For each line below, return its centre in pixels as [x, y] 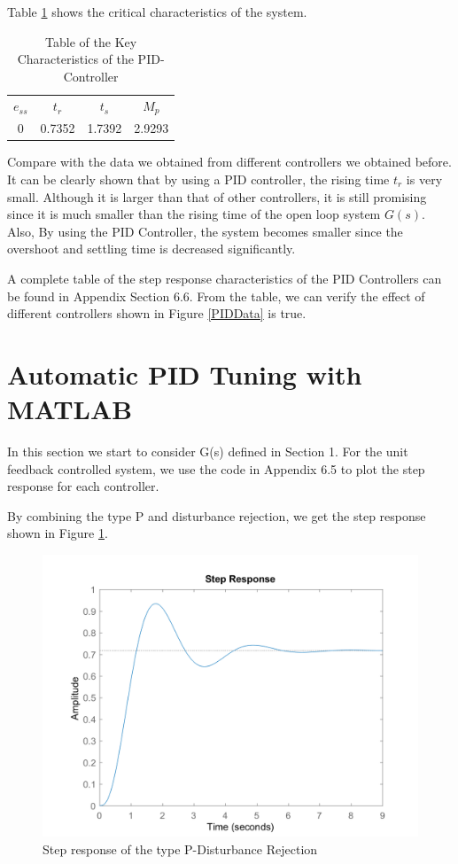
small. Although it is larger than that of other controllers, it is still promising [217, 196]
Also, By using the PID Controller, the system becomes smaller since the [205, 231]
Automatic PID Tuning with [185, 374]
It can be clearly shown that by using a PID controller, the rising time [198, 179]
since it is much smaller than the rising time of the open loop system [194, 214]
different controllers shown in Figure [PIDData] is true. [157, 313]
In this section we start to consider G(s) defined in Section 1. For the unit [208, 451]
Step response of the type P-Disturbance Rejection [180, 848]
